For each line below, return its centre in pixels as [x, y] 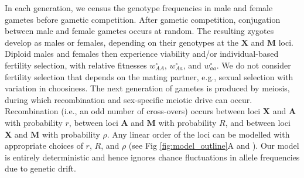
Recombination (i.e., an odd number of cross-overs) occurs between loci [133, 111]
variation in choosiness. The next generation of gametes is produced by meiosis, [147, 88]
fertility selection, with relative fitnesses [76, 65]
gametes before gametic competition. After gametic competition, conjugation [143, 19]
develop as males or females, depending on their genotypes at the [122, 42]
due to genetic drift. [40, 168]
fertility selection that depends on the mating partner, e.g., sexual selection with [149, 76]
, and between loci [258, 122]
